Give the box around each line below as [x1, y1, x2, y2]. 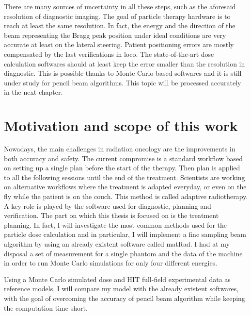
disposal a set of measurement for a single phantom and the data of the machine [4, 248, 243, 258]
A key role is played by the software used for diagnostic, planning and [4, 200, 211, 211]
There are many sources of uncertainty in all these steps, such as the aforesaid [4, 1, 236, 11]
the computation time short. [4, 302, 88, 313]
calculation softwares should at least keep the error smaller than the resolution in [4, 58, 245, 68]
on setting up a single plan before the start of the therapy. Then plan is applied [4, 163, 240, 173]
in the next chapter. [4, 87, 63, 97]
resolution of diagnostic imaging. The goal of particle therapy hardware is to [4, 11, 231, 21]
